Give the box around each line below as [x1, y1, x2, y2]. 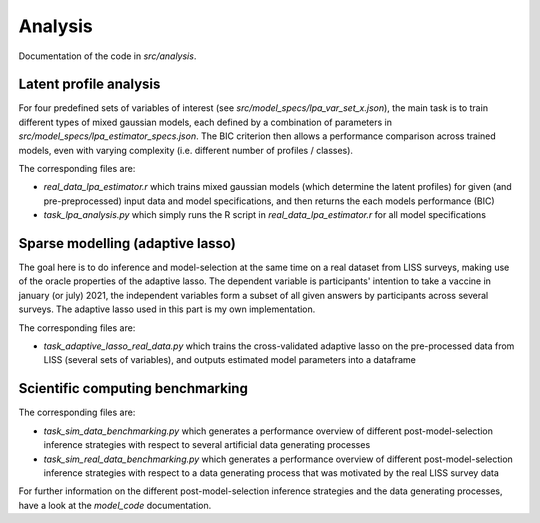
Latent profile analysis [18, 76, 161, 93]
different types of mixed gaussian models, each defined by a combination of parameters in [18, 116, 392, 128]
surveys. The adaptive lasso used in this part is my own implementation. [18, 303, 316, 315]
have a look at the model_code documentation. [18, 499, 212, 511]
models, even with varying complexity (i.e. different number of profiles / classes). [18, 144, 354, 156]
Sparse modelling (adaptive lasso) [18, 235, 237, 252]
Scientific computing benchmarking [18, 380, 249, 397]
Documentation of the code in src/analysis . [18, 50, 197, 62]
